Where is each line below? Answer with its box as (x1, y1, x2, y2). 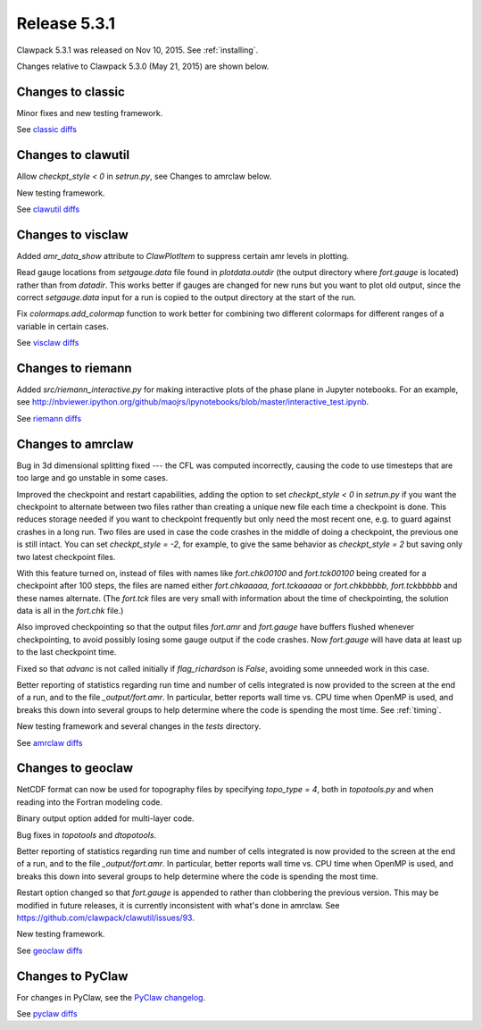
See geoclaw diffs (16, 945, 83, 956)
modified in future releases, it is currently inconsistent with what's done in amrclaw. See (16, 900, 340, 910)
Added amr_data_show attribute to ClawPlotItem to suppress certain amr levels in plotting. (16, 250, 350, 261)
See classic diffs (16, 124, 78, 135)
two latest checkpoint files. (16, 551, 116, 562)
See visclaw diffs (16, 338, 79, 348)
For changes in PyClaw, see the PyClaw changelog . (16, 992, 205, 1002)
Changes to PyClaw (16, 968, 129, 984)
